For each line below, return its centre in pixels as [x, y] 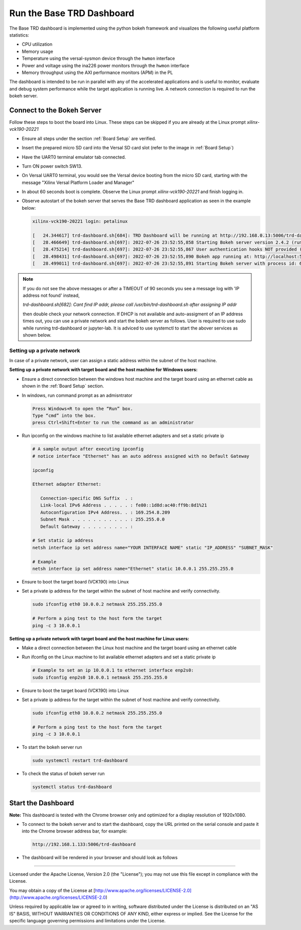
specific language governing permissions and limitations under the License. [87, 921]
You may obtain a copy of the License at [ [52, 890]
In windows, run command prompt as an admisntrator [77, 395]
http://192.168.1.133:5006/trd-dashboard [84, 844]
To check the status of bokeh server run [63, 774]
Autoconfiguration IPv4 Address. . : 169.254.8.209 [105, 512]
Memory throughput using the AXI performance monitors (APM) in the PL [97, 72]
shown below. [37, 335]
